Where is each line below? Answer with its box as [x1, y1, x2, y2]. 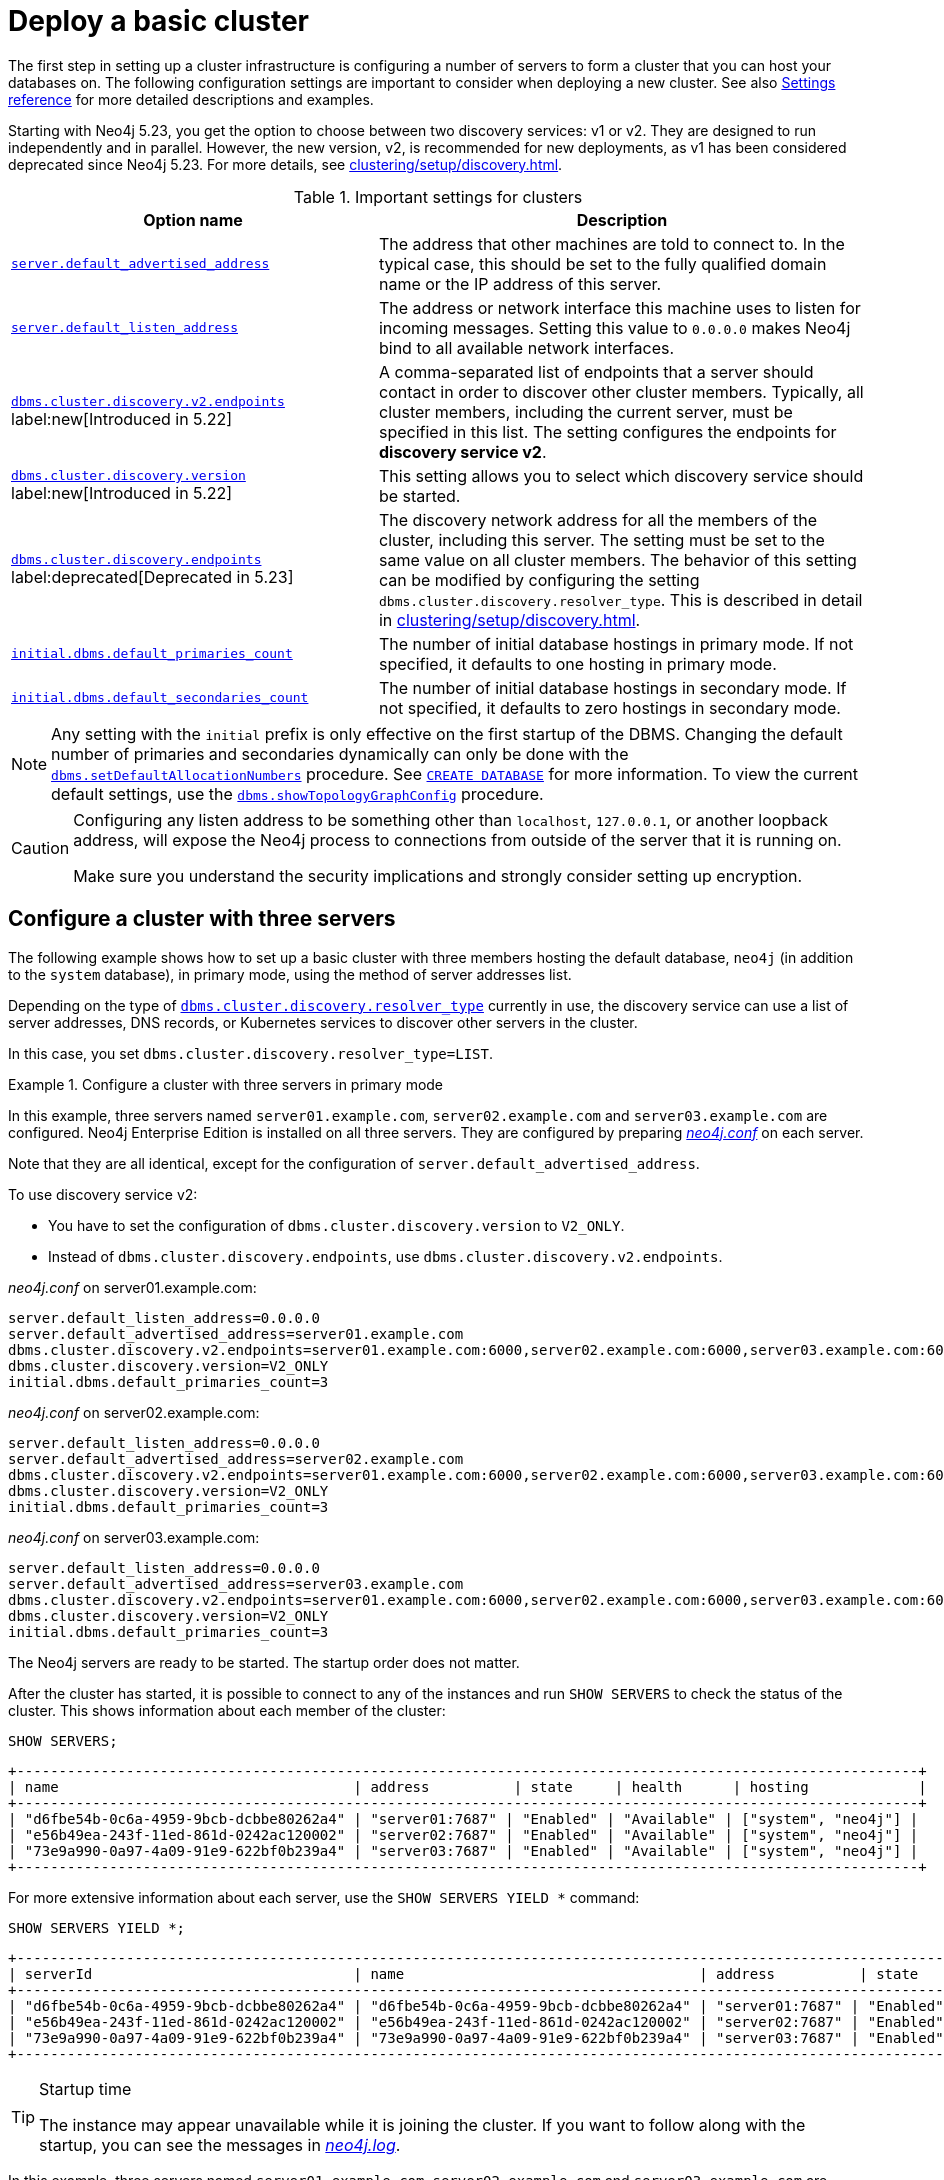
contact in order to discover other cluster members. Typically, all [378, 381, 864, 402]
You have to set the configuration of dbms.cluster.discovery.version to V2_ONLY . [48, 1216, 625, 1234]
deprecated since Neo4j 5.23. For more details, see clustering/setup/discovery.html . [8, 155, 563, 173]
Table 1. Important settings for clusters [293, 186, 583, 207]
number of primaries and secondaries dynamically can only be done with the [51, 743, 629, 764]
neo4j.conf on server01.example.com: [8, 1278, 257, 1296]
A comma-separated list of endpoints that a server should [378, 361, 814, 382]
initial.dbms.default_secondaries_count [11, 690, 309, 706]
